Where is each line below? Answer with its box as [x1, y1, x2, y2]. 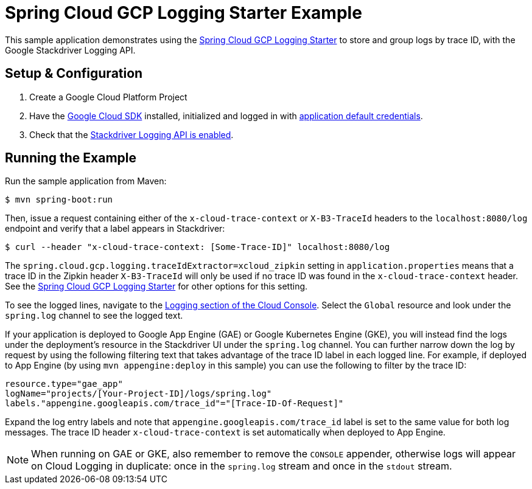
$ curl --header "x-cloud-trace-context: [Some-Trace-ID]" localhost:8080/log [5, 242, 390, 252]
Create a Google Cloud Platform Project [29, 91, 187, 102]
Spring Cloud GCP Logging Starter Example [5, 2, 362, 23]
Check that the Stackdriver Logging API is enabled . [29, 129, 234, 140]
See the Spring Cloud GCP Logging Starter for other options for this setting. [5, 281, 308, 292]
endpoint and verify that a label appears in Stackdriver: [5, 223, 225, 234]
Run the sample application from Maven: [5, 176, 167, 187]
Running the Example [5, 150, 137, 166]
